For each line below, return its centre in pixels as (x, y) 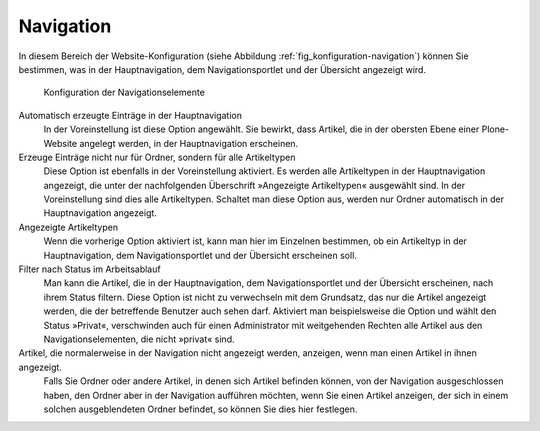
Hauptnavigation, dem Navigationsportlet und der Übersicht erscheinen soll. (200, 255)
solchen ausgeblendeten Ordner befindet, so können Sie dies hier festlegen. (200, 409)
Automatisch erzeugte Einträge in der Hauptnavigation (130, 115)
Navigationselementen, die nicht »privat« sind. (139, 339)
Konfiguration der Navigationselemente (124, 92)
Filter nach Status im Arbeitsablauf (89, 269)
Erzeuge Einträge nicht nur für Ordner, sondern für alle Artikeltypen (157, 157)
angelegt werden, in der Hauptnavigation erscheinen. (189, 143)
